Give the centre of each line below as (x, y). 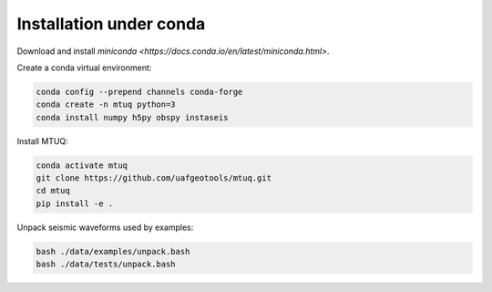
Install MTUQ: (42, 141)
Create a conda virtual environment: (84, 68)
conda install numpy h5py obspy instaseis (132, 117)
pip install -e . (75, 203)
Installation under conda (111, 24)
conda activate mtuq (82, 165)
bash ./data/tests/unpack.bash (106, 264)
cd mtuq (53, 191)
